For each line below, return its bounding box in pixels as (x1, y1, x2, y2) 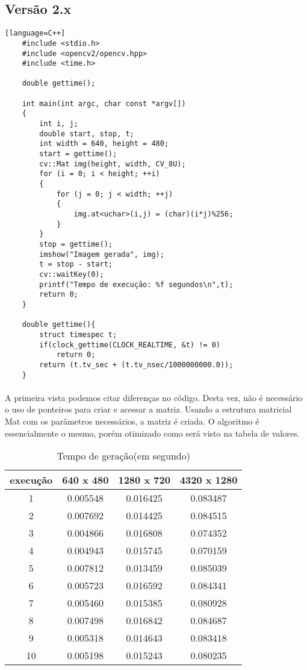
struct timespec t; (39, 330, 117, 339)
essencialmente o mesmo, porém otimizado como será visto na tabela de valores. (5, 426, 300, 439)
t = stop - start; (39, 260, 113, 269)
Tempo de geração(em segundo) (57, 449, 190, 463)
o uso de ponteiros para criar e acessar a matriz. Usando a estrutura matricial (5, 403, 292, 416)
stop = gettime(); (39, 239, 113, 248)
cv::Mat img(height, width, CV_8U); (39, 159, 186, 168)
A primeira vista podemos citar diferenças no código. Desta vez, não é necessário (5, 391, 303, 403)
